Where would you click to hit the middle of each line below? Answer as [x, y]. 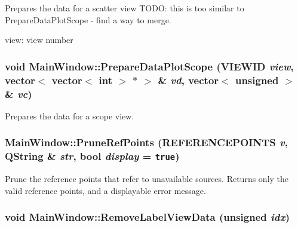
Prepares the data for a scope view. [70, 115]
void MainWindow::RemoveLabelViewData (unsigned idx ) [147, 217]
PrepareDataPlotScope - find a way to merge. [88, 19]
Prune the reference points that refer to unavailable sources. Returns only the [147, 179]
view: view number [39, 40]
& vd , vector [188, 80]
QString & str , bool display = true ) [92, 156]
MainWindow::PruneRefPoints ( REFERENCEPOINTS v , [146, 142]
